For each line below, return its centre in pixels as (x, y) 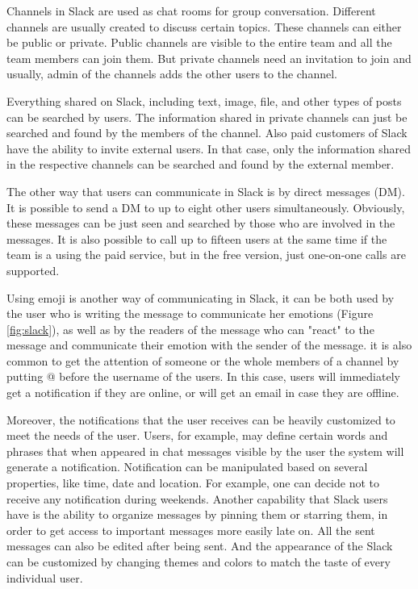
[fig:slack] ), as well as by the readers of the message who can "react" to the (190, 329)
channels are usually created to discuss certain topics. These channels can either (204, 26)
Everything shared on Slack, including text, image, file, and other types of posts (204, 100)
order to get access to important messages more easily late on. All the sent (191, 530)
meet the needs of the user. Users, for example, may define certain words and (197, 435)
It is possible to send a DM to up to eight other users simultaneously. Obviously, (206, 207)
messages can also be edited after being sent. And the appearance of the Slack (200, 546)
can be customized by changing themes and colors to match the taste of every (199, 562)
